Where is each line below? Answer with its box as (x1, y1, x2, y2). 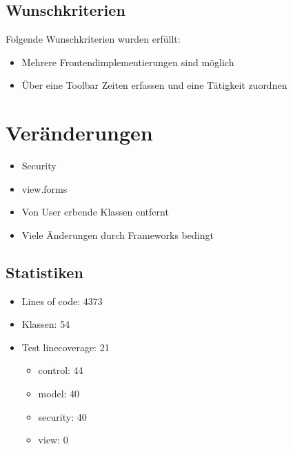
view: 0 (38, 432, 68, 447)
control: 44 (38, 363, 83, 377)
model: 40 (38, 386, 80, 401)
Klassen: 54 (21, 317, 70, 331)
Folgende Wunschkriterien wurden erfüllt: (6, 32, 181, 46)
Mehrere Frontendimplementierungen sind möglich (21, 54, 234, 69)
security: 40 (38, 409, 87, 424)
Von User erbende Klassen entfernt (21, 205, 169, 219)
